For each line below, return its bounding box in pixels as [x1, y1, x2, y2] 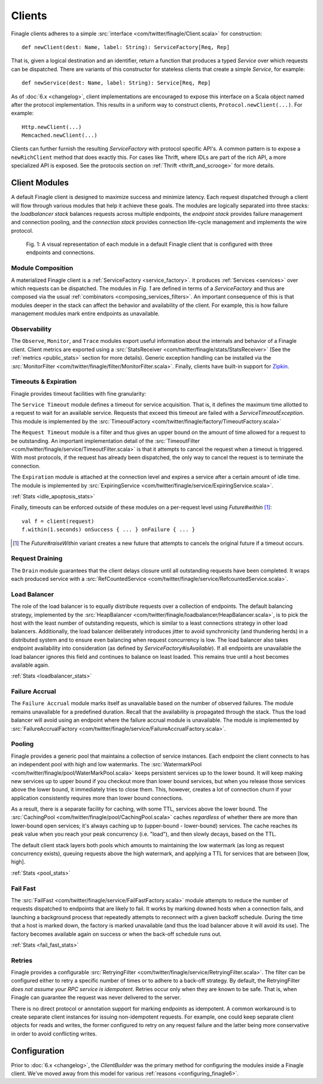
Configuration [11, 1046, 65, 1056]
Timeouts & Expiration [11, 378, 77, 386]
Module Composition [11, 264, 74, 272]
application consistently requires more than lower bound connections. [11, 794, 184, 802]
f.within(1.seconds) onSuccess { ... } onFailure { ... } [22, 526, 196, 533]
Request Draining [11, 555, 63, 563]
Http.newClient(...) [22, 124, 82, 130]
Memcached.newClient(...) [22, 132, 98, 139]
